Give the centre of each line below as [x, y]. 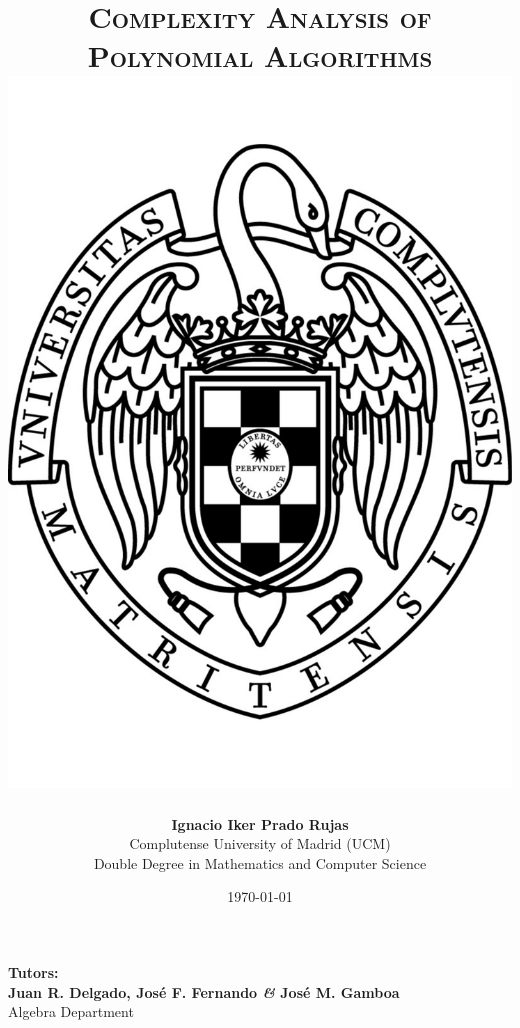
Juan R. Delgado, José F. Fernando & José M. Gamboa [204, 991]
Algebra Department [71, 1011]
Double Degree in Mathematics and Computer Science [260, 862]
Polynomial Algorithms [260, 55]
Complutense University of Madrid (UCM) [260, 843]
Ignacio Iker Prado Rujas [260, 823]
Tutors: [33, 972]
